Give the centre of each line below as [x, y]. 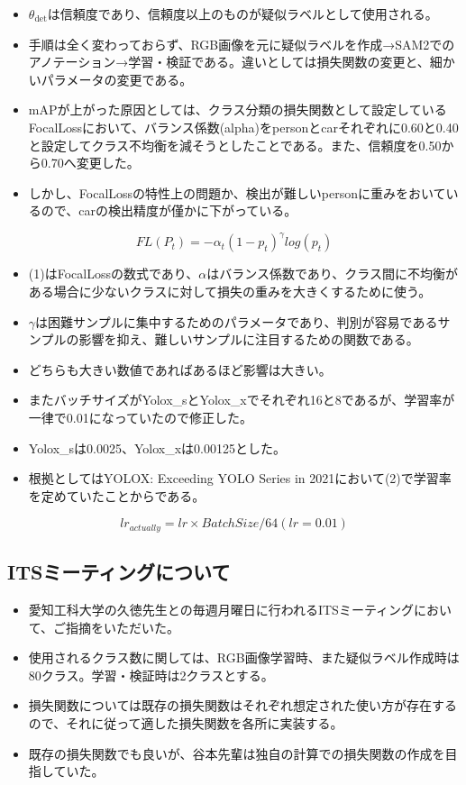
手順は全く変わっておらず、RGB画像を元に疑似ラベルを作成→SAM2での [242, 44]
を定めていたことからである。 [117, 495]
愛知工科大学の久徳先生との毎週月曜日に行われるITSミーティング [221, 610]
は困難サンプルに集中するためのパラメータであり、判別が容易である [237, 321]
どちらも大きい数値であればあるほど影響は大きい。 [180, 369]
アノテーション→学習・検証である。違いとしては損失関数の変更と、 [229, 62]
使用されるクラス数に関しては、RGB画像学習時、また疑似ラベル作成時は [244, 657]
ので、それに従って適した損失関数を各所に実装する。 [186, 723]
